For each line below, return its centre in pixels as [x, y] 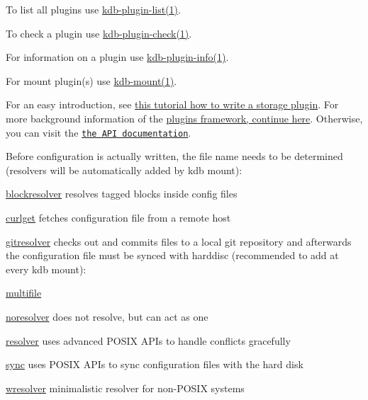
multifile [24, 293]
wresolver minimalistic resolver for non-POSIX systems [125, 388]
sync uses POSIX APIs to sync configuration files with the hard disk [155, 364]
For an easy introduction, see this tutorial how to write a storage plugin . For [172, 104]
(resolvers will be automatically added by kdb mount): [124, 170]
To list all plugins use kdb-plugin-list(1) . [93, 9]
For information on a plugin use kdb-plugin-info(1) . [117, 57]
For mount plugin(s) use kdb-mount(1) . [91, 80]
